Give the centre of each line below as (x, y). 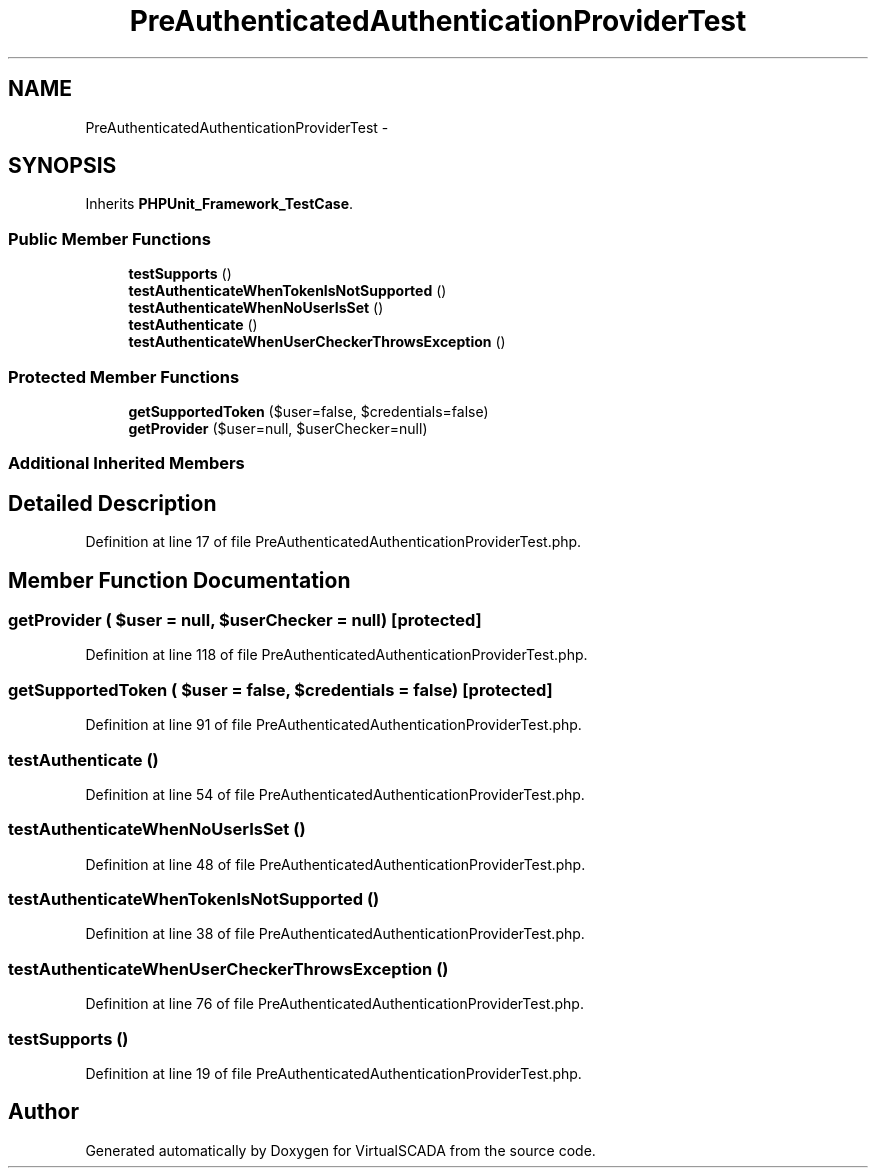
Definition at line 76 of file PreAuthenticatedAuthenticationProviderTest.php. (334, 1004)
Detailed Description (112, 503)
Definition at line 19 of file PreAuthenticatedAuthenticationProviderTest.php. (333, 1073)
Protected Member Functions (124, 376)
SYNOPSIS (62, 166)
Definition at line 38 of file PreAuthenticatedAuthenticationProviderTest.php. (335, 934)
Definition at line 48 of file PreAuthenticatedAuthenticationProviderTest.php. (335, 864)
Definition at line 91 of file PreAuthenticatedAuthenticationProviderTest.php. (333, 725)
